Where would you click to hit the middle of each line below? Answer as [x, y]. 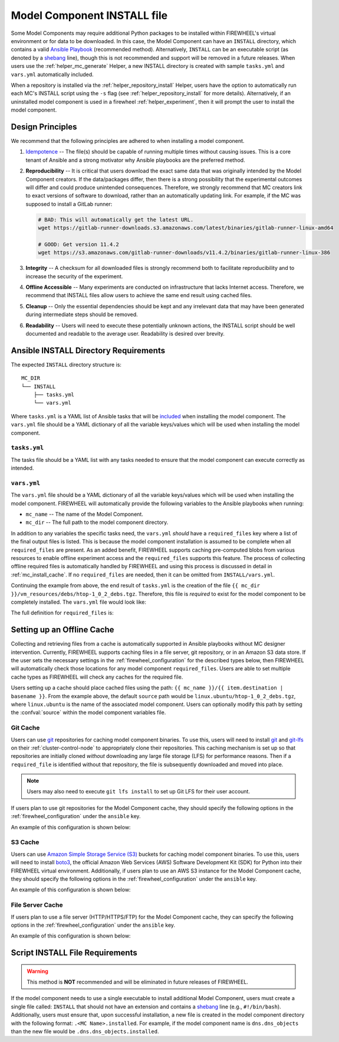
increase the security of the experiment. [74, 276]
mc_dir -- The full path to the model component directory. [97, 522]
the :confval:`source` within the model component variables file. [88, 712]
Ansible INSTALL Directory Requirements [88, 351]
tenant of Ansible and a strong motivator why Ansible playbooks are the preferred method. [135, 160]
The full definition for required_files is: [62, 613]
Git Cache [25, 728]
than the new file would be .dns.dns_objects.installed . [85, 1031]
